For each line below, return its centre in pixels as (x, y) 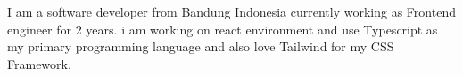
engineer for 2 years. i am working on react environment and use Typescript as (223, 29)
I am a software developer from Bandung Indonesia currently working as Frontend (231, 11)
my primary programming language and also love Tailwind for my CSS (201, 46)
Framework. (39, 63)
